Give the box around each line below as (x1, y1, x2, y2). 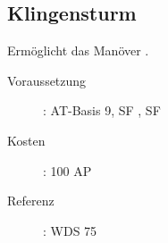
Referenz (7, 191, 55, 210)
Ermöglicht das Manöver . (7, 41, 149, 60)
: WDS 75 (43, 221, 97, 239)
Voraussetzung (7, 71, 87, 89)
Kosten (7, 130, 46, 149)
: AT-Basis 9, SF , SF (43, 101, 161, 120)
